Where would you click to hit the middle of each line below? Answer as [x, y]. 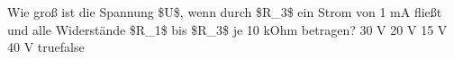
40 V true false [46, 47]
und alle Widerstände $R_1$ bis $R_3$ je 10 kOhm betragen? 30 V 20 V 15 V [227, 29]
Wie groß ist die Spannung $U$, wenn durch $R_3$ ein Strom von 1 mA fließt [225, 12]
